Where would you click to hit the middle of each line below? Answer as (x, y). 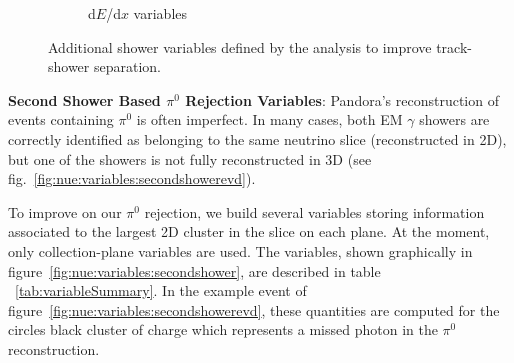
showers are (454, 119)
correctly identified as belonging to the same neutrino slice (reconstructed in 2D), (257, 138)
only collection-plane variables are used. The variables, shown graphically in (240, 250)
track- (454, 46)
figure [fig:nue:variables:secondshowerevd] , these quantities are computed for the (254, 309)
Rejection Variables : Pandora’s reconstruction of (342, 99)
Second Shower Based (84, 99)
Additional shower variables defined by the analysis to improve (240, 46)
